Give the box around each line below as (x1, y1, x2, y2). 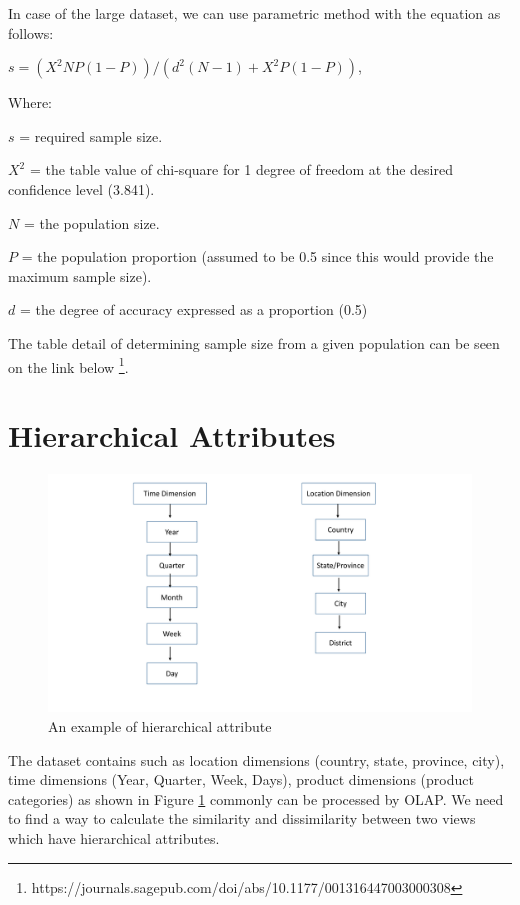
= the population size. (23, 212, 160, 233)
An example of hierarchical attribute (48, 716, 272, 736)
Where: (8, 92, 52, 113)
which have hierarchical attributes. (8, 827, 220, 848)
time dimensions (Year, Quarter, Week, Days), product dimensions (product (8, 769, 474, 790)
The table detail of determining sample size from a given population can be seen (8, 332, 500, 353)
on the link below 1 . (8, 353, 129, 377)
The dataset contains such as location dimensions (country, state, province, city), (8, 749, 505, 770)
